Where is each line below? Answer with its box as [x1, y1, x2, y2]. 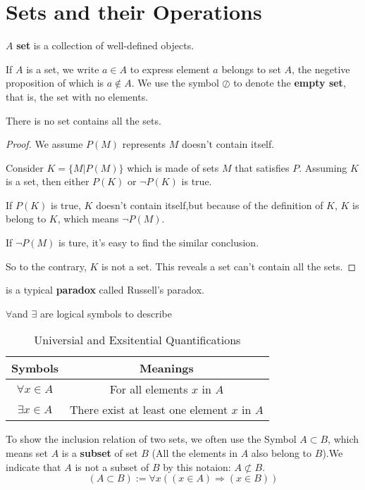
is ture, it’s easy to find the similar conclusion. [58, 235, 259, 250]
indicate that [6, 459, 61, 474]
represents [122, 137, 166, 151]
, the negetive [292, 61, 350, 76]
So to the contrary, [6, 258, 87, 273]
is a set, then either [6, 174, 89, 189]
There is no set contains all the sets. [6, 113, 161, 127]
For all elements [109, 381, 188, 398]
